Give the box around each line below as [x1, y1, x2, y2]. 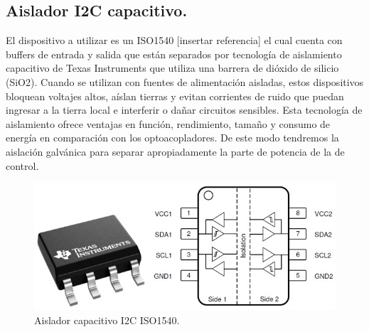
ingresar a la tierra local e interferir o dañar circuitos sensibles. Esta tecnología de [6, 102, 363, 117]
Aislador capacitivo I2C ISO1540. [34, 312, 180, 327]
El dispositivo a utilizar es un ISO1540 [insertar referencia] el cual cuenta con [6, 33, 343, 48]
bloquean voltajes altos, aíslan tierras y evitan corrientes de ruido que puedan [6, 88, 344, 103]
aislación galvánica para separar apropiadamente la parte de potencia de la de [6, 144, 345, 159]
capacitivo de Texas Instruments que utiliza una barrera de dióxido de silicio [6, 60, 339, 75]
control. [6, 158, 39, 173]
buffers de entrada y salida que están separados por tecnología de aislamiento [6, 46, 342, 61]
